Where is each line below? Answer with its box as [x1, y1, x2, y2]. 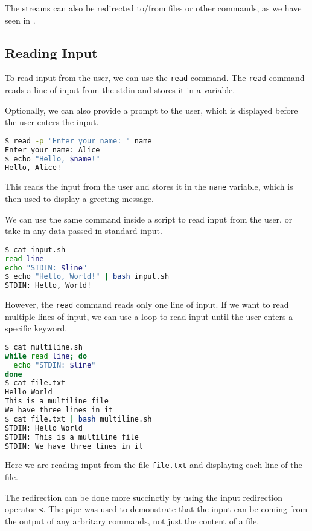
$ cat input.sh [5, 245, 66, 254]
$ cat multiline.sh [5, 342, 83, 351]
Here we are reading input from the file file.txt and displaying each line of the [5, 458, 302, 471]
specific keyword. [5, 322, 68, 334]
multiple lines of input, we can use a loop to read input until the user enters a [5, 310, 293, 322]
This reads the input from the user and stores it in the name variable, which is [5, 180, 293, 193]
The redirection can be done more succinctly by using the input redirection [5, 490, 283, 503]
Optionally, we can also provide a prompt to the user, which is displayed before [5, 103, 298, 116]
